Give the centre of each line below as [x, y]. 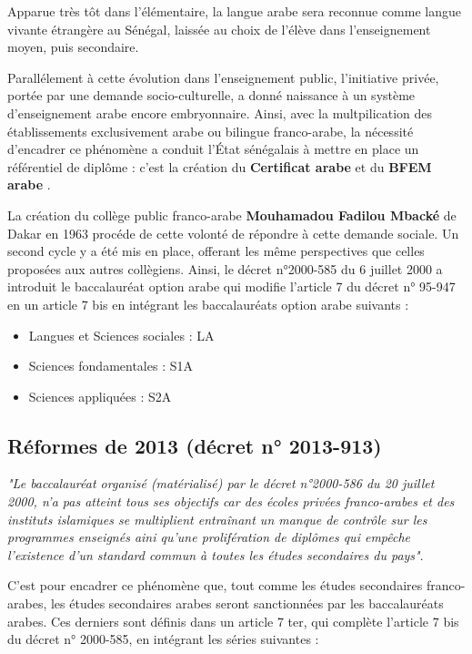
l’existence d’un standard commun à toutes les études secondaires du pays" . [216, 554]
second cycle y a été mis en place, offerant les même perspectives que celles [216, 251]
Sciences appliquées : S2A [100, 396]
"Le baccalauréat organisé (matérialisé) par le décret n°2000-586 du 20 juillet [221, 483]
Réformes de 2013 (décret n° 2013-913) [195, 445]
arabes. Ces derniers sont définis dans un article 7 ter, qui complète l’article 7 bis [233, 621]
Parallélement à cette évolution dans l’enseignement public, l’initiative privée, [223, 77]
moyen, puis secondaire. [73, 47]
